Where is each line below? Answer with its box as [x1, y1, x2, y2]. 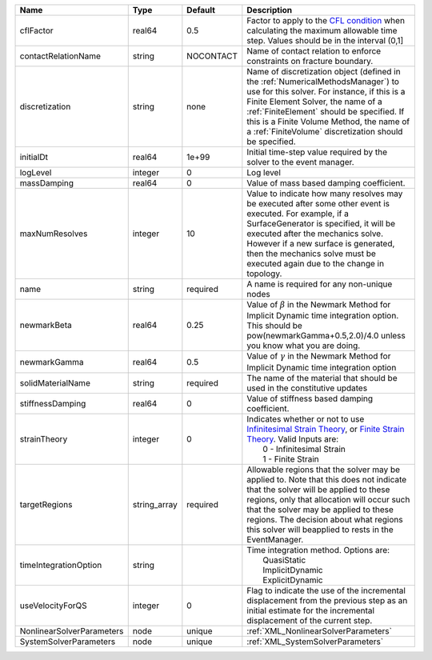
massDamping [19, 178, 74, 188]
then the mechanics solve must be [246, 248, 376, 259]
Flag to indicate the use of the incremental [246, 585, 406, 596]
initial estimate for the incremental [246, 605, 375, 616]
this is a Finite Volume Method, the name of [246, 116, 410, 127]
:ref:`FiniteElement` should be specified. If [246, 106, 405, 117]
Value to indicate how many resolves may [246, 188, 403, 199]
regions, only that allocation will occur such [246, 494, 410, 505]
